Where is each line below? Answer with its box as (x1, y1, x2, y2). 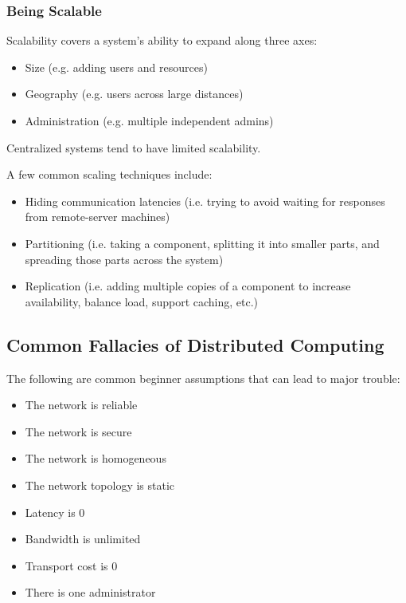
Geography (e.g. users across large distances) (25, 85, 244, 102)
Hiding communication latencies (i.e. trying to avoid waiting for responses (25, 192, 385, 209)
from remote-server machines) (25, 208, 170, 225)
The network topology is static (25, 476, 175, 493)
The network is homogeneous (25, 450, 166, 467)
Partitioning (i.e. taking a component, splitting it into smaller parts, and (25, 235, 380, 251)
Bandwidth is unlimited (25, 530, 141, 547)
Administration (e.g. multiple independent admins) (25, 112, 274, 128)
